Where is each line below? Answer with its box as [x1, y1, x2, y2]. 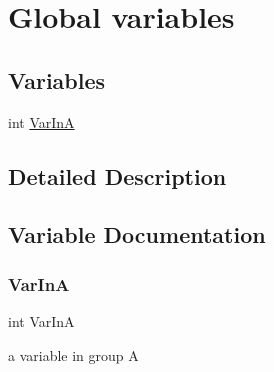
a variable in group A [8, 344, 139, 365]
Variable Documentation [8, 219, 266, 250]
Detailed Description [8, 160, 227, 191]
